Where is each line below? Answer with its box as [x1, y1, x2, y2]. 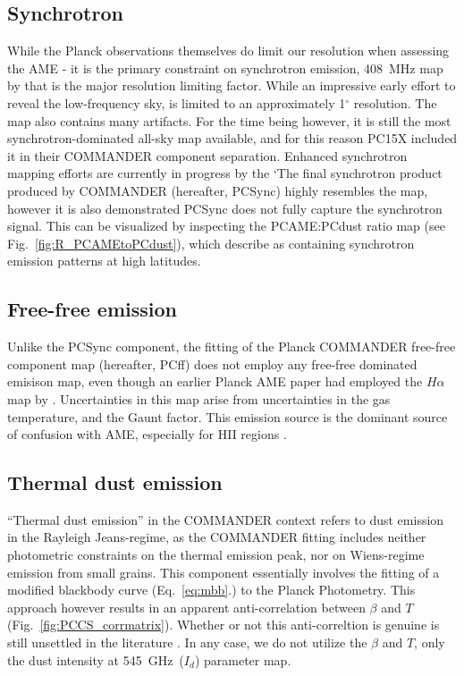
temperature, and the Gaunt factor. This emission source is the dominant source [7, 407, 448, 426]
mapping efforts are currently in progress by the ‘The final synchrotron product [7, 164, 443, 182]
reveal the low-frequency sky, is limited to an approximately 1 [7, 93, 346, 112]
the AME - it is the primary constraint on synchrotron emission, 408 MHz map [7, 58, 443, 77]
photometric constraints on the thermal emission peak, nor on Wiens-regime [7, 545, 425, 564]
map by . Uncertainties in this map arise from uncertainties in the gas [7, 389, 391, 408]
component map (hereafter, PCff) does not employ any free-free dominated [7, 354, 418, 373]
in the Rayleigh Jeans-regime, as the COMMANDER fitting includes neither [7, 528, 426, 546]
